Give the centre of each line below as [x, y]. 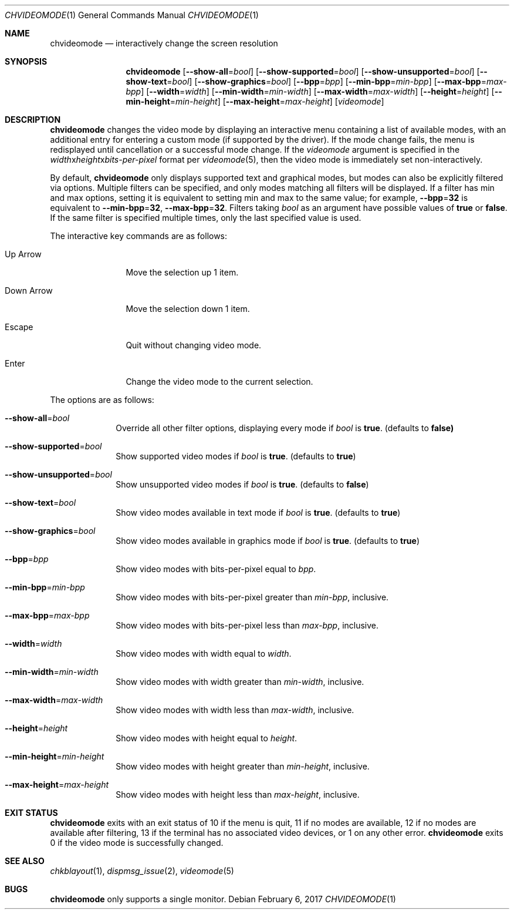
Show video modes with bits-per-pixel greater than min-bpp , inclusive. [252, 597]
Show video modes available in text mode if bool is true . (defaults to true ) [258, 513]
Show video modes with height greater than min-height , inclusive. [243, 766]
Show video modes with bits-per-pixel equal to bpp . [216, 569]
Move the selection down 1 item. [188, 309]
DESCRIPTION [33, 120]
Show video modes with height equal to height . [207, 738]
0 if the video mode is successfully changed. [137, 843]
